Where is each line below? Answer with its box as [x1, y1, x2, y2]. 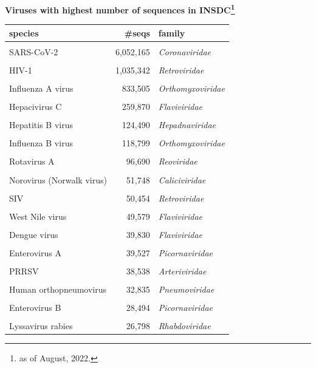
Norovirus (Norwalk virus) [9, 173, 107, 186]
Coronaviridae [158, 45, 211, 58]
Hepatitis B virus [9, 118, 73, 131]
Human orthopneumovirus [9, 283, 107, 296]
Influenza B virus [9, 137, 73, 149]
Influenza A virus [9, 82, 74, 95]
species [9, 26, 39, 39]
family [158, 26, 185, 39]
